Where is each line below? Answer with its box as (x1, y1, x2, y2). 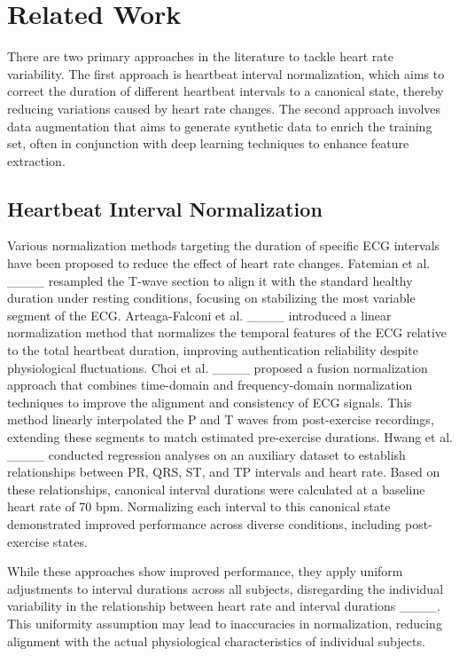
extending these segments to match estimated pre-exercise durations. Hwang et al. (7, 428, 453, 447)
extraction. (7, 151, 66, 170)
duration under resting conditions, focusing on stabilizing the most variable (7, 288, 416, 307)
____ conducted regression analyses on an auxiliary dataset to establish (7, 445, 406, 463)
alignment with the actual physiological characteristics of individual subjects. (7, 631, 425, 650)
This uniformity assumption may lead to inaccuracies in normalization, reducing (7, 613, 442, 632)
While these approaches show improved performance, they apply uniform (7, 562, 403, 581)
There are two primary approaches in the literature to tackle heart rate (7, 47, 393, 66)
